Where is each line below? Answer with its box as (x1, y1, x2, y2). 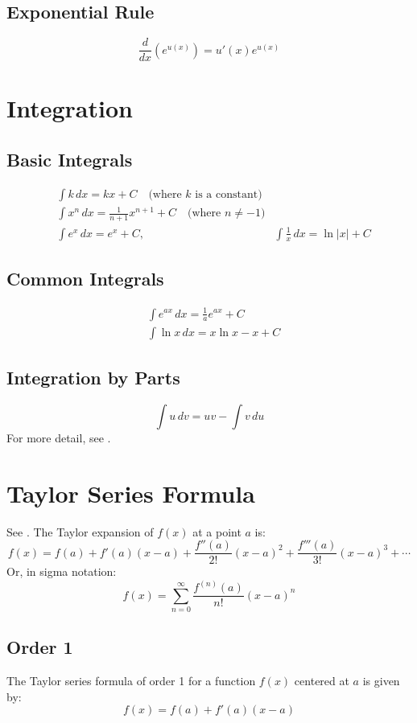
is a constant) (195, 188, 262, 200)
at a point (192, 523, 242, 540)
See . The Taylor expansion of (6, 523, 154, 540)
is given (362, 672, 400, 689)
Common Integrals (6, 266, 164, 291)
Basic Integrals (6, 147, 133, 172)
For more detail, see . (6, 429, 111, 446)
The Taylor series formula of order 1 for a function (6, 672, 256, 689)
